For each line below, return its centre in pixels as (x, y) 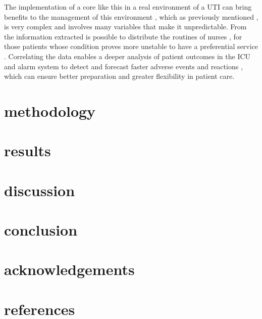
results (28, 150)
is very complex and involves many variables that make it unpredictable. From (125, 27)
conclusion (41, 230)
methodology (50, 110)
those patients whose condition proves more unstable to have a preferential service (131, 46)
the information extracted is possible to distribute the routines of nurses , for (123, 36)
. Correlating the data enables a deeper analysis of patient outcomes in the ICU (127, 56)
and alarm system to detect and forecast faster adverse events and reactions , (123, 66)
